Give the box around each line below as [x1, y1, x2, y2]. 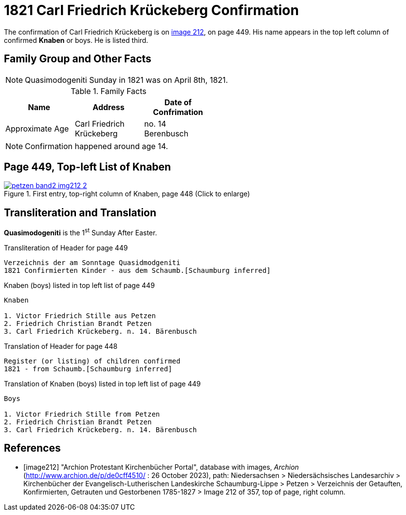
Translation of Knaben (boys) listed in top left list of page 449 [4, 379, 201, 388]
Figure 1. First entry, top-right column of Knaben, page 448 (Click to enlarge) [4, 190, 250, 198]
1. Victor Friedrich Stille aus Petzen [4, 311, 156, 320]
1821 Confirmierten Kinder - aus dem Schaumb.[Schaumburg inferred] [4, 266, 271, 274]
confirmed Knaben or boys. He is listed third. [4, 36, 148, 44]
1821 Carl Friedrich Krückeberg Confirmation [4, 2, 299, 19]
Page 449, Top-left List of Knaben [4, 161, 171, 173]
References [4, 442, 61, 455]
